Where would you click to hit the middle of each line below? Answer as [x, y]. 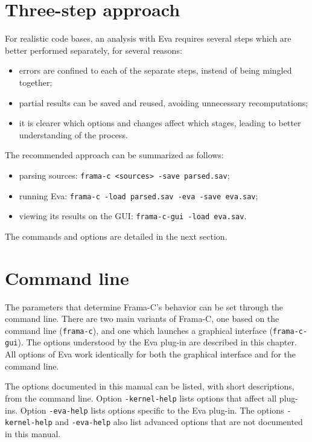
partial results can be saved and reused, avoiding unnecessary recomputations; [164, 102]
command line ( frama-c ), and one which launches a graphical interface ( [139, 330]
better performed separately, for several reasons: [94, 50]
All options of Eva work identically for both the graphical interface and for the [150, 354]
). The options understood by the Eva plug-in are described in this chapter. [157, 342]
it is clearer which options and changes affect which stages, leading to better [160, 123]
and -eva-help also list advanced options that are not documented [179, 422]
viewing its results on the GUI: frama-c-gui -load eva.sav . [133, 216]
